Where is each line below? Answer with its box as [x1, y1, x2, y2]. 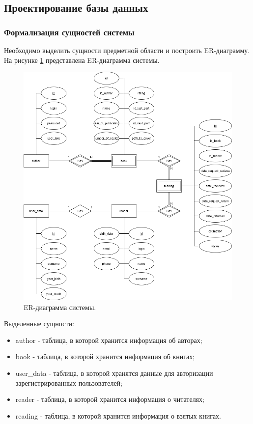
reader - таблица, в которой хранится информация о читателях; [15, 394, 204, 404]
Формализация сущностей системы [4, 26, 135, 38]
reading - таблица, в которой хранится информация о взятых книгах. [15, 410, 222, 421]
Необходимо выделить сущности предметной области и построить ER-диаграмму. [4, 45, 250, 55]
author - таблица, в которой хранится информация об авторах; [15, 335, 202, 345]
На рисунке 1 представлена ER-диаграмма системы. [4, 55, 160, 65]
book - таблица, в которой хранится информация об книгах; [15, 351, 195, 362]
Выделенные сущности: [4, 318, 74, 329]
